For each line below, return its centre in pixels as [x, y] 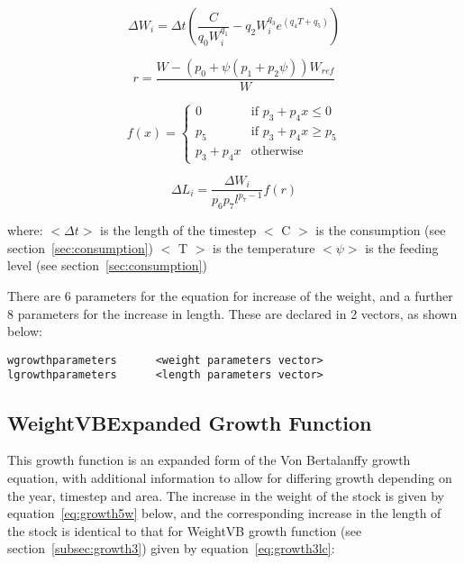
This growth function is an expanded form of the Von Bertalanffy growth [209, 460]
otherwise [277, 151]
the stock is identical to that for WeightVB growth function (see [185, 530]
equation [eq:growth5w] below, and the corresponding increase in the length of [224, 513]
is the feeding [402, 247]
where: [25, 230]
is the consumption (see [381, 230]
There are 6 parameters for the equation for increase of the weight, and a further [230, 296]
